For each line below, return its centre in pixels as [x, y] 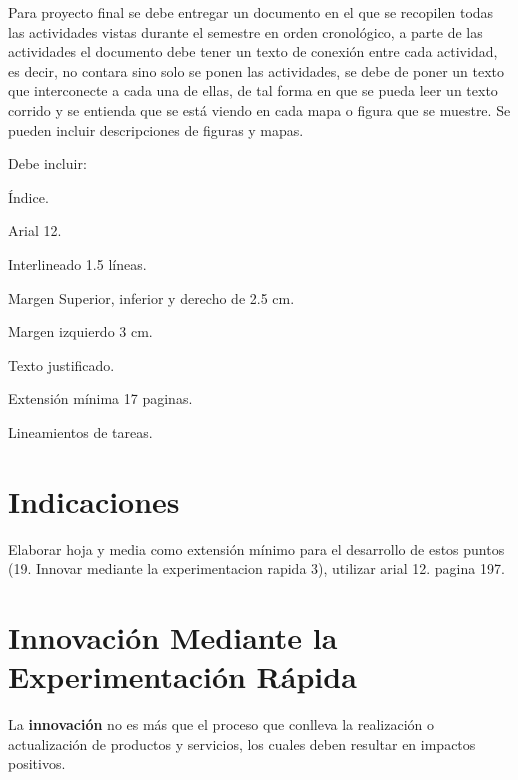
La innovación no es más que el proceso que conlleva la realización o [221, 724]
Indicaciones [94, 500]
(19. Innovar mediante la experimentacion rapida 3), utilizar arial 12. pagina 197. [256, 568]
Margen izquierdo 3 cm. [80, 331]
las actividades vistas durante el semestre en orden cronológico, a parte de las [245, 31]
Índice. [28, 196]
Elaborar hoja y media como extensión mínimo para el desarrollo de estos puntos [256, 548]
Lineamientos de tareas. [80, 431]
